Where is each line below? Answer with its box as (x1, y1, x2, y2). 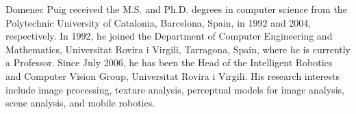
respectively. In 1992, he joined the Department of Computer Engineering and (5, 29, 333, 43)
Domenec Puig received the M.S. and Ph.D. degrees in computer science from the (5, 2, 347, 16)
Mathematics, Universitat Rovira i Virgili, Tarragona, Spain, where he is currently (5, 42, 351, 56)
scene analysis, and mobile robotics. (5, 96, 155, 110)
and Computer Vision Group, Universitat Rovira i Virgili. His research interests (5, 68, 340, 83)
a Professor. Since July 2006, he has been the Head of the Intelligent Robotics (5, 55, 333, 70)
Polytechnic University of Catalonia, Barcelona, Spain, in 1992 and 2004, (5, 15, 311, 29)
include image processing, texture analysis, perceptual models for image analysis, (5, 82, 344, 96)
